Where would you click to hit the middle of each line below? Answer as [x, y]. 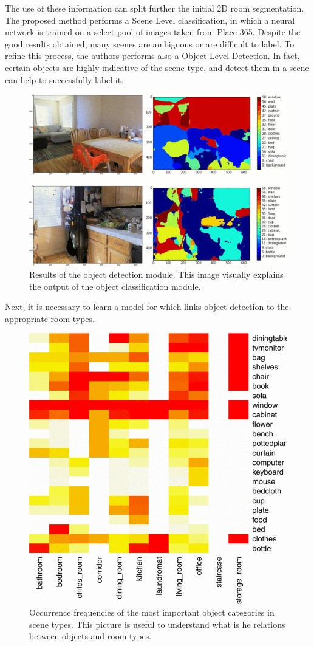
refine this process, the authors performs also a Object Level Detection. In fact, [152, 56]
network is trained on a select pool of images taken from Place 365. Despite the [153, 32]
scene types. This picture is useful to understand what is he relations [157, 624]
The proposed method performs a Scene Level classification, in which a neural [150, 20]
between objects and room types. [90, 636]
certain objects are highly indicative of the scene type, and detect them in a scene [157, 67]
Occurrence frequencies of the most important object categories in [152, 612]
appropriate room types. [50, 318]
